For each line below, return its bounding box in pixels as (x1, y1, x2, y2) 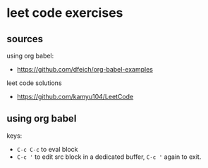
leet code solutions (6, 79, 62, 87)
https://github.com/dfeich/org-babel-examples (16, 65, 153, 73)
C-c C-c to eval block (16, 145, 78, 153)
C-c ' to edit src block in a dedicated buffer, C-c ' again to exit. (16, 153, 202, 161)
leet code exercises (6, 5, 123, 21)
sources (6, 33, 44, 45)
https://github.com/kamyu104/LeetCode (16, 93, 134, 101)
